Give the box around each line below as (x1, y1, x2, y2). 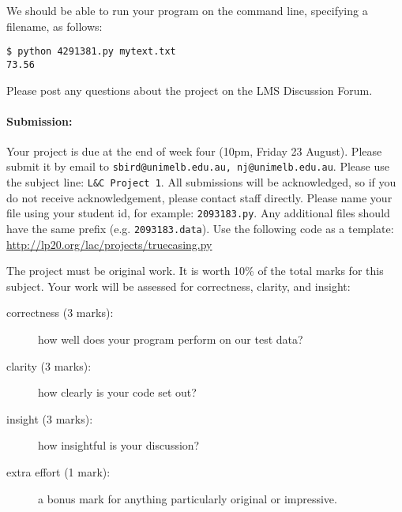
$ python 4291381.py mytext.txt (6, 46, 176, 58)
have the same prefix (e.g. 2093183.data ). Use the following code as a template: (6, 220, 394, 237)
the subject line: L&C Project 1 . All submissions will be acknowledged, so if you (6, 174, 396, 190)
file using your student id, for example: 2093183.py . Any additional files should (6, 205, 390, 221)
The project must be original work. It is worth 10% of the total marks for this (6, 262, 384, 279)
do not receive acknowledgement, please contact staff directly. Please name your (6, 189, 393, 205)
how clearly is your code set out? (38, 384, 197, 401)
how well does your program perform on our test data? (38, 331, 303, 348)
